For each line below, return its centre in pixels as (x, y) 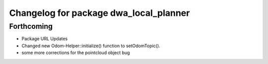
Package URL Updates (45, 39)
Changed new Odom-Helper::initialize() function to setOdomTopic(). (91, 46)
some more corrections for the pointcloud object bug (76, 53)
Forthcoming (31, 26)
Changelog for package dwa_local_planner (100, 13)
